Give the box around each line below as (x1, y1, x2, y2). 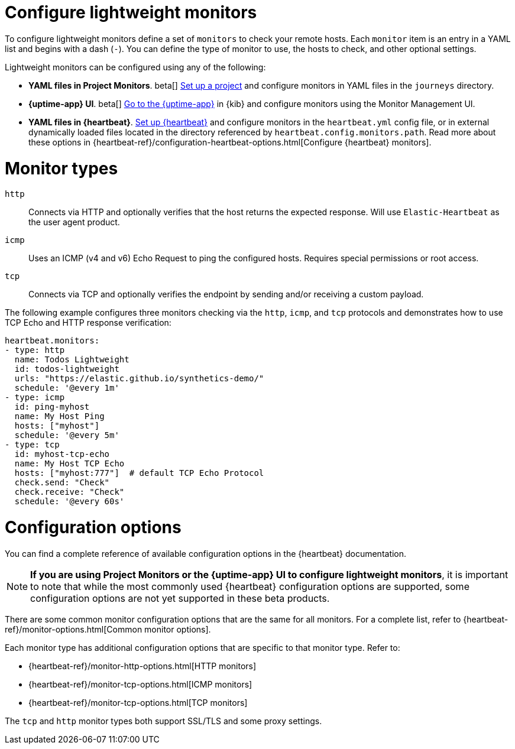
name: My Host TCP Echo (14, 459, 125, 469)
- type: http (5, 345, 65, 355)
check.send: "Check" (14, 478, 110, 488)
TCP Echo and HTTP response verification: (5, 317, 171, 328)
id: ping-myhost (14, 402, 90, 412)
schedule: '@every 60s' (14, 497, 125, 507)
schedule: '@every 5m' (14, 430, 119, 440)
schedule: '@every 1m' (14, 383, 119, 393)
